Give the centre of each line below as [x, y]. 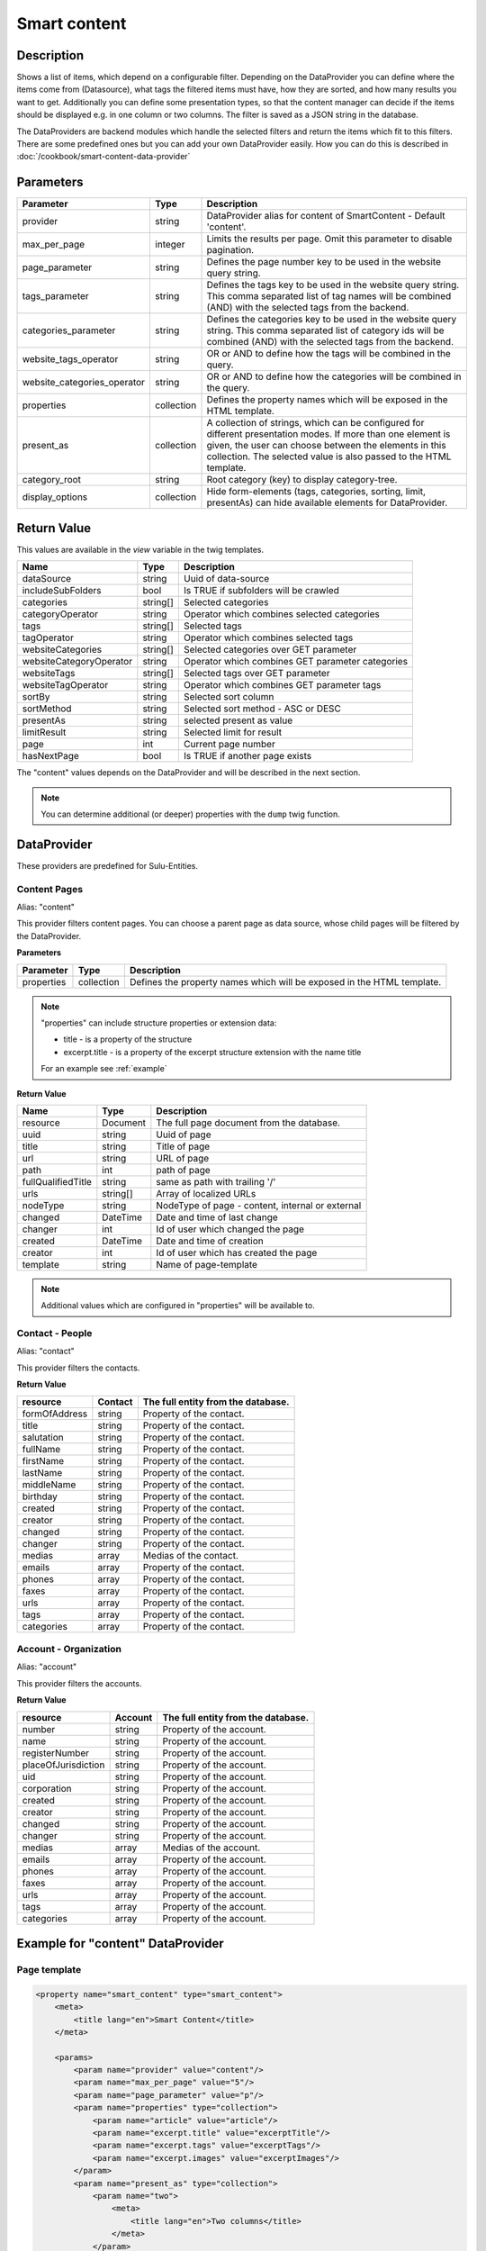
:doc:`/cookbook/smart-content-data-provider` [103, 157]
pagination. [230, 250]
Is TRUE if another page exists [247, 756]
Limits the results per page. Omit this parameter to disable [329, 239]
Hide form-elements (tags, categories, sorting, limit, [316, 492]
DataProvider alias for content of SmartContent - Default [326, 216]
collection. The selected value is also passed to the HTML [329, 457]
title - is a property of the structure [128, 1039]
